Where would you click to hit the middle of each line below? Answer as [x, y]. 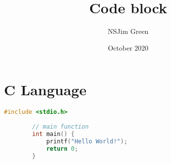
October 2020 [128, 47]
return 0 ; [62, 149]
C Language [45, 90]
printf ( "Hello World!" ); [87, 141]
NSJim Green [128, 31]
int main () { [53, 134]
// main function [60, 127]
